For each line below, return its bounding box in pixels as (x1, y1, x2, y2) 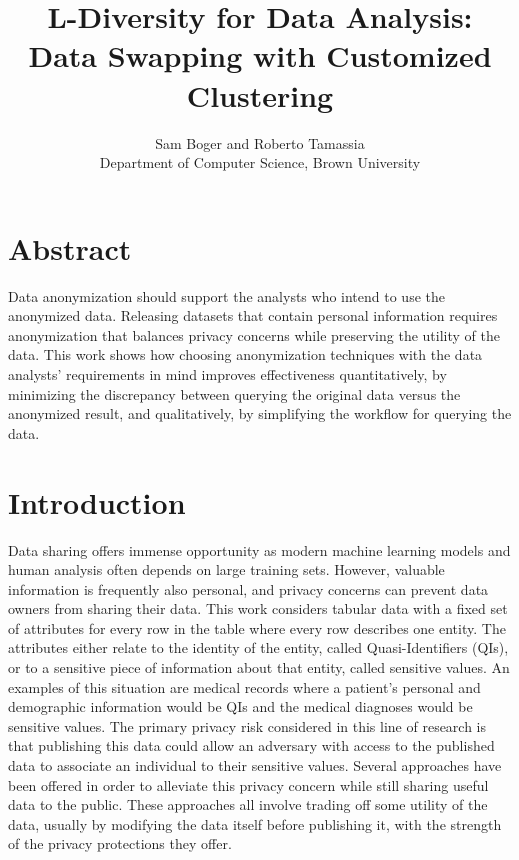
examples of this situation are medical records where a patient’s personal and (8, 676, 481, 697)
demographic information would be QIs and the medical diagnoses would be (8, 696, 473, 717)
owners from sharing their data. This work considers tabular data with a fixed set (8, 598, 508, 619)
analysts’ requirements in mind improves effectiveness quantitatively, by (8, 364, 447, 384)
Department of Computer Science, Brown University (99, 152, 421, 173)
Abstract (8, 227, 132, 268)
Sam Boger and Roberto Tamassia (155, 132, 365, 153)
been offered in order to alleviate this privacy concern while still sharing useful (8, 774, 489, 795)
